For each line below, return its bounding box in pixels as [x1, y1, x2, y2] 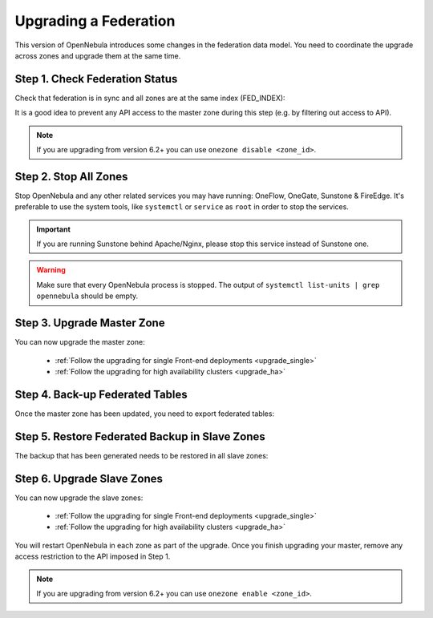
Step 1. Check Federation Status [14, 72, 178, 86]
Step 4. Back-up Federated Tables [14, 387, 188, 401]
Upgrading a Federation [14, 12, 176, 30]
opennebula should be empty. [36, 291, 139, 301]
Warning [36, 265, 66, 275]
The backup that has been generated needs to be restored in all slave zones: [14, 450, 269, 460]
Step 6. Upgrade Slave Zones [14, 471, 164, 485]
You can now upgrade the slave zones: [14, 493, 144, 503]
